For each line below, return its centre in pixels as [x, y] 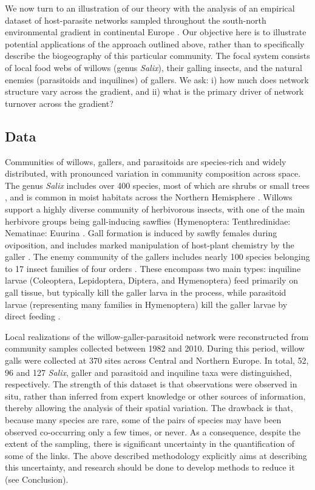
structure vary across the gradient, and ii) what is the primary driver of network [154, 91]
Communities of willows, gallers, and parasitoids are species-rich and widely [146, 161]
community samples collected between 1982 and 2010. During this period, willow [155, 348]
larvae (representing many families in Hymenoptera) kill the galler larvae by [146, 304]
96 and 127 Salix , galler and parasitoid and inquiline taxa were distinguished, [148, 372]
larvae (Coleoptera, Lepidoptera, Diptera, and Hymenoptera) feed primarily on [151, 280]
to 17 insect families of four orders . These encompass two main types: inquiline [153, 268]
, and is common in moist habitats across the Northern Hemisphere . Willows [149, 197]
